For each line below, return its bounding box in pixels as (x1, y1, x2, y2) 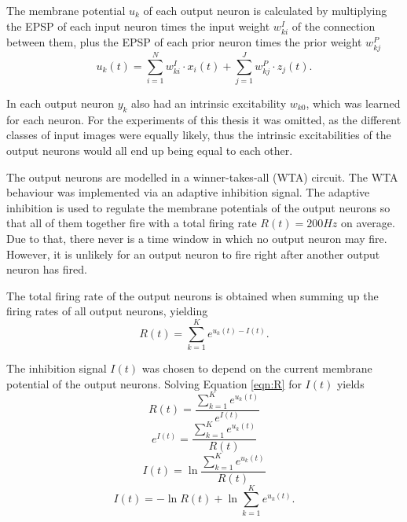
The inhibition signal (6, 360, 107, 377)
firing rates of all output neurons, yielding (6, 303, 208, 319)
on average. (340, 215, 395, 231)
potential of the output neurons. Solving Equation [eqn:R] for (6, 375, 302, 391)
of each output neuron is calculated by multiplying (143, 2, 387, 18)
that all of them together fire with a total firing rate (6, 215, 257, 231)
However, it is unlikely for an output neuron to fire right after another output (6, 245, 380, 262)
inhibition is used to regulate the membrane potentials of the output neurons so (6, 199, 390, 215)
